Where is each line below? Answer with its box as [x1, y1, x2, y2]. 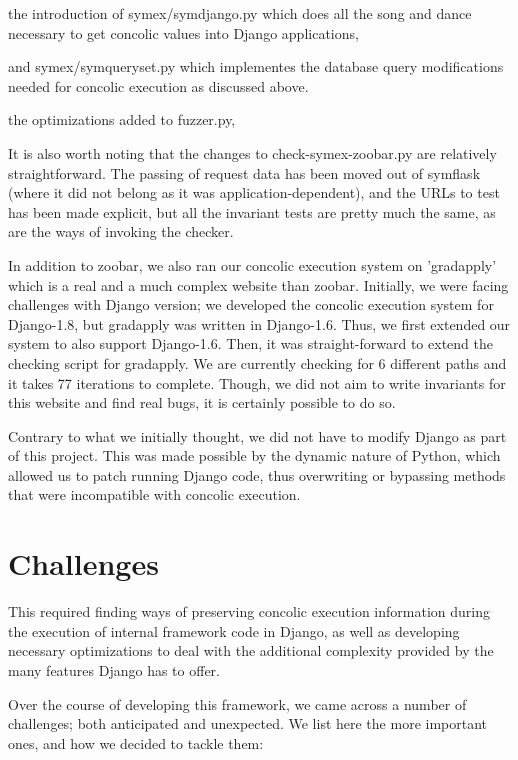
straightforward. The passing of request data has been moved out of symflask [8, 162, 481, 183]
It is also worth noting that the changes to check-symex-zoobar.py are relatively [8, 142, 497, 163]
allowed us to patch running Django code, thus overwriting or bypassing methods [8, 464, 506, 485]
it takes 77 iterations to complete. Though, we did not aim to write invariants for [8, 372, 506, 393]
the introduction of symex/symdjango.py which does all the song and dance [8, 3, 472, 23]
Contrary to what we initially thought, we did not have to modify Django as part [8, 425, 507, 446]
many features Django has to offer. [8, 659, 220, 680]
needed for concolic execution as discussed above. [8, 75, 309, 96]
